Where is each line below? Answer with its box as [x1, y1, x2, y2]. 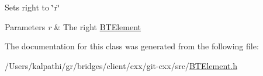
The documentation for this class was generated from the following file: [5, 40, 259, 52]
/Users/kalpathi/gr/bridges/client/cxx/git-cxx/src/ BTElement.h [5, 59, 237, 71]
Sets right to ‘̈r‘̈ [5, 1, 60, 13]
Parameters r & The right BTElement [5, 20, 141, 32]
